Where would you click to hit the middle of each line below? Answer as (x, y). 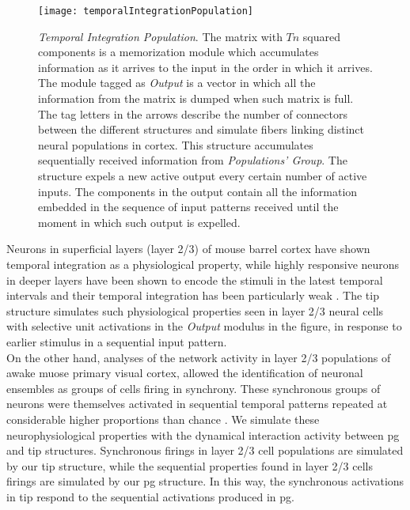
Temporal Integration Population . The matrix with (160, 36)
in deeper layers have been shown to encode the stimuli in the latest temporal (195, 280)
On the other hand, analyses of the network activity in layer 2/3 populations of (199, 357)
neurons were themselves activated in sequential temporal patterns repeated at (197, 404)
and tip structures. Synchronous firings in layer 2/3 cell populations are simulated (205, 450)
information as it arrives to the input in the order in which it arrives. (205, 67)
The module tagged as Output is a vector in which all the (177, 83)
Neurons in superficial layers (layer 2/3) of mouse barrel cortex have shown (188, 249)
